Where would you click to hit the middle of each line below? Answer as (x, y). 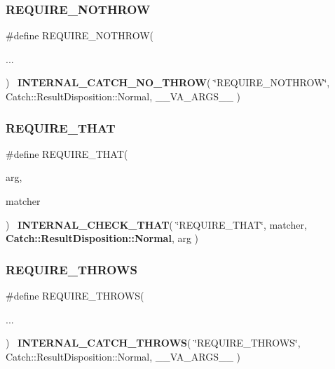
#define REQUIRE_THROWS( (75, 295)
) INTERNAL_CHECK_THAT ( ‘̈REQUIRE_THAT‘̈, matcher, (156, 224)
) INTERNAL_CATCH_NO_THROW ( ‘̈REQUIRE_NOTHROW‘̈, (168, 82)
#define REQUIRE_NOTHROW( (80, 35)
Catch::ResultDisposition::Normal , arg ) (102, 238)
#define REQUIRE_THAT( (67, 153)
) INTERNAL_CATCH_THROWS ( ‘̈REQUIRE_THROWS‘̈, (153, 343)
